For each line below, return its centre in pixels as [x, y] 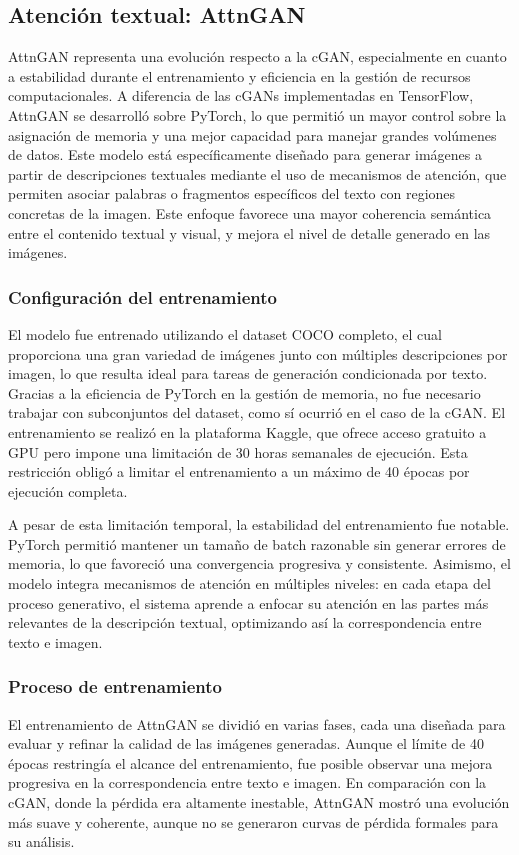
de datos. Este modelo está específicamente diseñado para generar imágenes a [245, 154]
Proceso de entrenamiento [115, 686]
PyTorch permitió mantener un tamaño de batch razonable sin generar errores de [257, 543]
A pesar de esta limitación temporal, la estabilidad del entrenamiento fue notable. [259, 524]
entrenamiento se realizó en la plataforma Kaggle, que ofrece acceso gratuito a [247, 431]
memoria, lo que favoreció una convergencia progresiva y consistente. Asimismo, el [259, 563]
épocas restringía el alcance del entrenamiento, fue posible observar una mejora [250, 762]
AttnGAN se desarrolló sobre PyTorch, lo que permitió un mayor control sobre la [257, 114]
